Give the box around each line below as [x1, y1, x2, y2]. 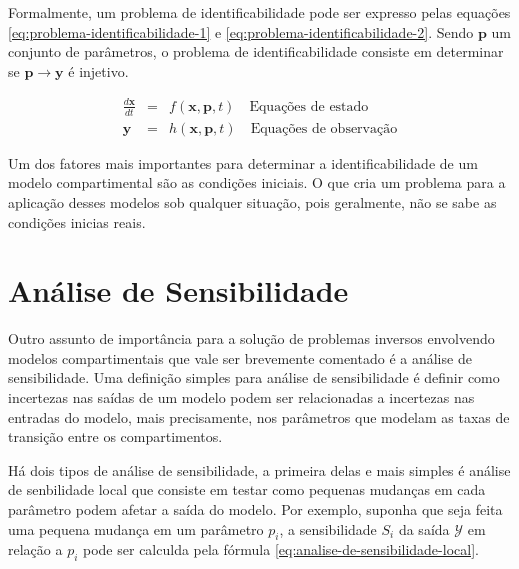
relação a [8, 539, 63, 560]
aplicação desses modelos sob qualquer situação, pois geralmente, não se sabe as [8, 191, 497, 212]
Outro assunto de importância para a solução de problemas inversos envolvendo [8, 328, 495, 349]
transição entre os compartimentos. [8, 426, 223, 447]
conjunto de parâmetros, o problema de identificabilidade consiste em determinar [8, 41, 504, 62]
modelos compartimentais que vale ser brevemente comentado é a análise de [8, 347, 472, 368]
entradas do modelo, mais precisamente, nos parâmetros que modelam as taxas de [8, 406, 510, 427]
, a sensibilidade [279, 518, 377, 539]
